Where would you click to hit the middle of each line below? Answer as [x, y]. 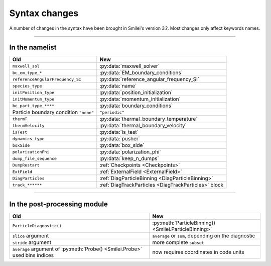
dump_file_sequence [35, 158]
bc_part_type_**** [33, 106]
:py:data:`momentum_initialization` [140, 99]
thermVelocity [28, 125]
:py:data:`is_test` [119, 132]
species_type [27, 86]
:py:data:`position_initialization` [136, 93]
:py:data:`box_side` [122, 145]
